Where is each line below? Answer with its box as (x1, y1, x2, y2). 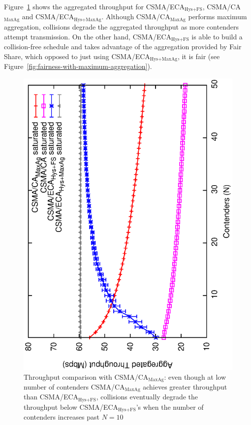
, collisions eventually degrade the (96, 392, 198, 402)
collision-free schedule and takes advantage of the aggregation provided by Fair (4, 41, 242, 51)
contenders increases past (24, 412, 99, 422)
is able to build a (191, 31, 243, 41)
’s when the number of (136, 401, 204, 412)
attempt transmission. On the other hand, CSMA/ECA (4, 31, 172, 41)
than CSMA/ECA (24, 392, 79, 402)
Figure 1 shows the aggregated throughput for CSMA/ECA (4, 1, 185, 11)
